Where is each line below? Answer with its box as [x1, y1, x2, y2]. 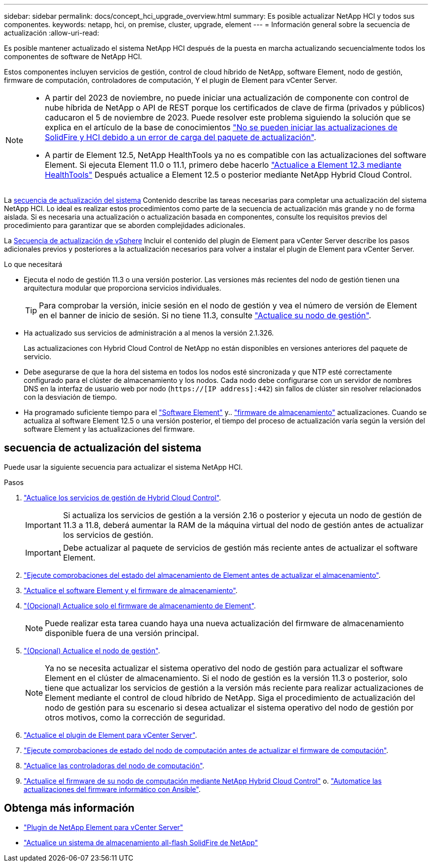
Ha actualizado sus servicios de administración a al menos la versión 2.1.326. [24, 329, 274, 337]
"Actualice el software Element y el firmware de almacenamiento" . [24, 586, 238, 595]
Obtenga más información [4, 802, 135, 815]
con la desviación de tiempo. [24, 393, 117, 401]
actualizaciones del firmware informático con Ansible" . [24, 785, 201, 793]
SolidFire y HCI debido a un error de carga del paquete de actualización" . [45, 132, 317, 142]
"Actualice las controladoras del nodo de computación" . [24, 761, 205, 770]
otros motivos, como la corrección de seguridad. [45, 712, 225, 722]
